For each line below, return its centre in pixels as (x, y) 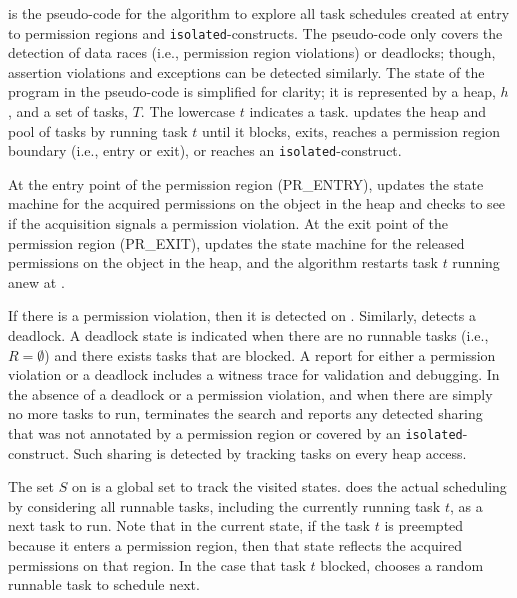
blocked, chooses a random (402, 564)
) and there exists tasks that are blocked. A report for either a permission (270, 354)
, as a (466, 505)
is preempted (424, 525)
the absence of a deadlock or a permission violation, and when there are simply (250, 393)
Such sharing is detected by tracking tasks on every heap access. (270, 452)
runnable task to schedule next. (104, 584)
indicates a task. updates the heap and (368, 111)
